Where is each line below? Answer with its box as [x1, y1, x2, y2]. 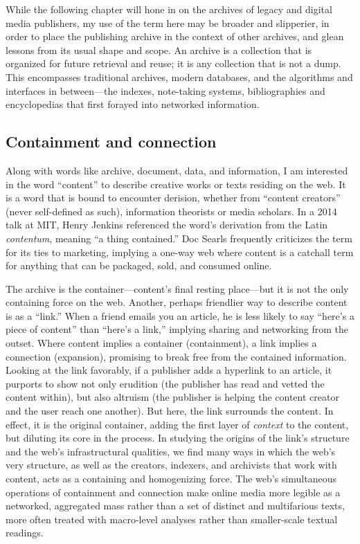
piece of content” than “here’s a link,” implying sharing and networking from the [6, 322, 348, 336]
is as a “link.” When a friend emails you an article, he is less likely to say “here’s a [6, 308, 354, 323]
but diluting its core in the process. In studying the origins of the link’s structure [6, 430, 350, 445]
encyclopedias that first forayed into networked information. [6, 97, 260, 111]
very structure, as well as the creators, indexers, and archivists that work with [6, 457, 337, 472]
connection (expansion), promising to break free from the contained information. [6, 349, 347, 363]
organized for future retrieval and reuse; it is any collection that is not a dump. [6, 56, 341, 71]
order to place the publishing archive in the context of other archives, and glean [6, 29, 344, 44]
